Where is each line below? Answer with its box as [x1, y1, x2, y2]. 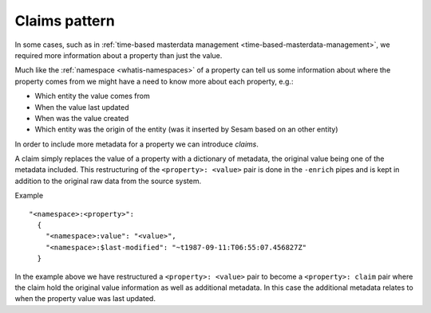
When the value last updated [34, 102, 129, 112]
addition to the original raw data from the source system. [14, 176, 202, 186]
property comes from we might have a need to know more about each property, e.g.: [14, 76, 294, 86]
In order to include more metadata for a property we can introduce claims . [14, 139, 259, 149]
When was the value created [34, 113, 129, 123]
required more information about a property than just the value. [14, 50, 223, 60]
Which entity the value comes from [34, 92, 151, 101]
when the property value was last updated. [14, 294, 156, 303]
